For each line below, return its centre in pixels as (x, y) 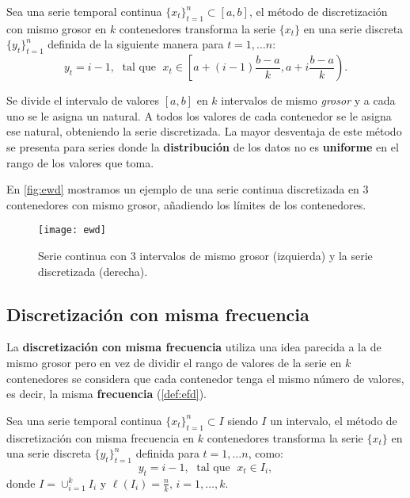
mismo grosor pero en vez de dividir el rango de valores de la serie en (174, 362)
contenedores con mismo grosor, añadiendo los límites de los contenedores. (186, 204)
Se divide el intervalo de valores (83, 100)
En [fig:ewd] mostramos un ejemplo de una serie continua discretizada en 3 (188, 189)
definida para (167, 453)
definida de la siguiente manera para (136, 44)
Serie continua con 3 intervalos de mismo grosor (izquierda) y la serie (205, 255)
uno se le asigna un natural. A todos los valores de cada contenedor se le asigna (199, 115)
